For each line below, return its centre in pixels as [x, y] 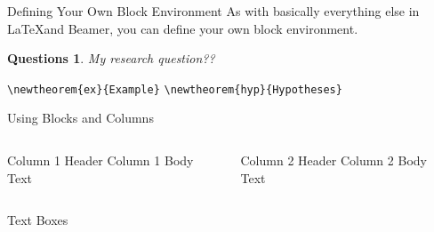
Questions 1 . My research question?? [111, 58]
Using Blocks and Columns [80, 118]
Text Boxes [38, 220]
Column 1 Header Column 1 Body [100, 160]
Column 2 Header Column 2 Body [334, 160]
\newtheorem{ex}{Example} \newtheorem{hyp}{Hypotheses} [175, 89]
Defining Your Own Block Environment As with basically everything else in [213, 11]
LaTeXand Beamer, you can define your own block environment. [183, 28]
